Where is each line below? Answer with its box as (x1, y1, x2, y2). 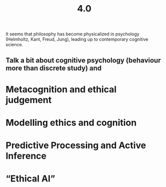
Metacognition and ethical (5, 84, 117, 95)
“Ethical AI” (5, 173, 55, 185)
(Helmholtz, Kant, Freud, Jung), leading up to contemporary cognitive (5, 36, 149, 42)
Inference (5, 150, 47, 162)
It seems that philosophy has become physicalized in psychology (5, 31, 140, 37)
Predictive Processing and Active (5, 140, 147, 151)
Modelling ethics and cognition (5, 117, 137, 128)
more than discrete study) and (5, 64, 102, 72)
